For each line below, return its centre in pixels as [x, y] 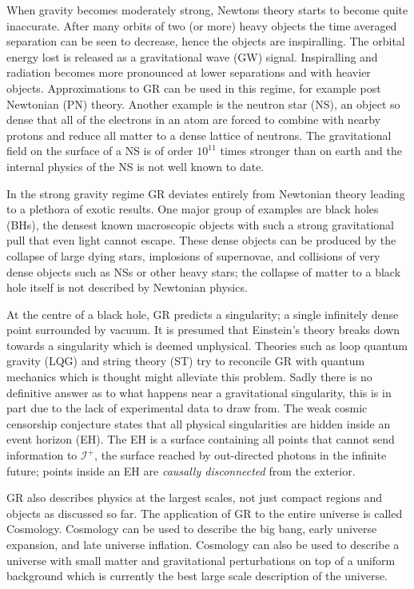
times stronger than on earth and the [311, 151]
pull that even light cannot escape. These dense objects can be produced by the [201, 240]
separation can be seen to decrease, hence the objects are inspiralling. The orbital [206, 41]
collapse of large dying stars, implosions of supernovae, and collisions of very [193, 255]
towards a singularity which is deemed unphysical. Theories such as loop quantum [207, 345]
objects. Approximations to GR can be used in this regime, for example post [194, 88]
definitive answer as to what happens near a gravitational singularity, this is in [199, 392]
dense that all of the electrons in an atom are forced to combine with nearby [194, 119]
